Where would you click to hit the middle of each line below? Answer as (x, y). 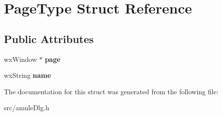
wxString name (28, 75)
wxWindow (21, 59)
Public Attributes (49, 38)
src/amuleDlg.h (27, 108)
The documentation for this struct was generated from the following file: (111, 91)
